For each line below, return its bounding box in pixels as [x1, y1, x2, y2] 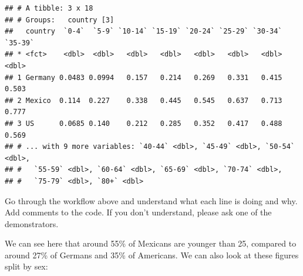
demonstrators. [5, 217, 59, 230]
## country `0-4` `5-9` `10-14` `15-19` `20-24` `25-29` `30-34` [5, 27, 282, 36]
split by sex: [5, 260, 48, 272]
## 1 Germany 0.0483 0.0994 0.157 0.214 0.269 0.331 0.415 [5, 73, 282, 82]
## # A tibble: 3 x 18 [5, 4, 93, 12]
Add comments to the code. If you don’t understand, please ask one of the [5, 206, 272, 218]
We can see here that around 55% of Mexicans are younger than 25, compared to [5, 237, 297, 250]
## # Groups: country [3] [5, 15, 115, 24]
